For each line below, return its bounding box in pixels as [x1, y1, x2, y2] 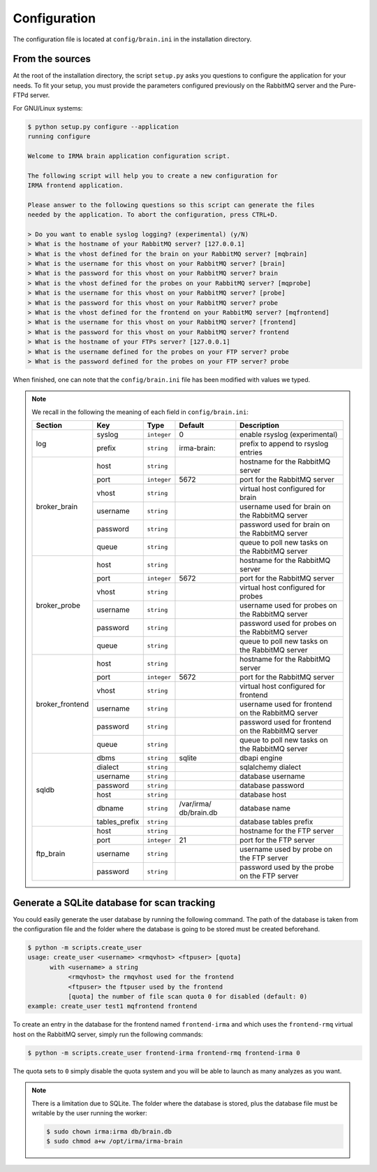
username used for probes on [239, 601, 338, 610]
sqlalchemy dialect [239, 762, 302, 772]
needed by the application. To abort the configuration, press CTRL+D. [27, 210, 279, 219]
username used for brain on [239, 502, 331, 512]
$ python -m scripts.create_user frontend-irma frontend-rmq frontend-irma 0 [27, 1049, 300, 1057]
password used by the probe [239, 862, 334, 872]
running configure [27, 133, 91, 140]
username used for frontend [239, 699, 332, 709]
